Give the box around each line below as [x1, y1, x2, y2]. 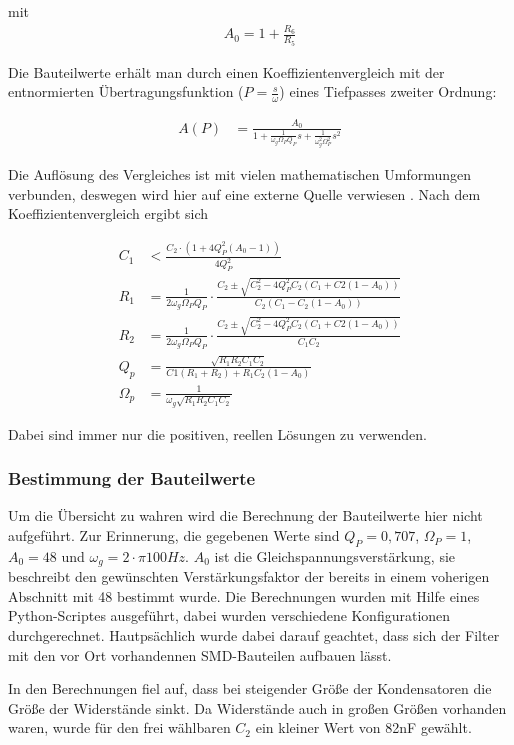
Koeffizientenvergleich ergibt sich [8, 203, 209, 224]
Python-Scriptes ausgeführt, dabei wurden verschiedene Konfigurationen [8, 605, 451, 626]
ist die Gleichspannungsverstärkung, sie [214, 545, 456, 566]
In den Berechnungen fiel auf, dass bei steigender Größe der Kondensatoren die [8, 678, 492, 699]
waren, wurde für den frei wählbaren [8, 717, 231, 738]
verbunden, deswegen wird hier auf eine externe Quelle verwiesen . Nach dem [8, 183, 481, 204]
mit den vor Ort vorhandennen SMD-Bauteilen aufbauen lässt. [8, 644, 392, 665]
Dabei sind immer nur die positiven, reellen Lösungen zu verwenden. [8, 423, 427, 444]
